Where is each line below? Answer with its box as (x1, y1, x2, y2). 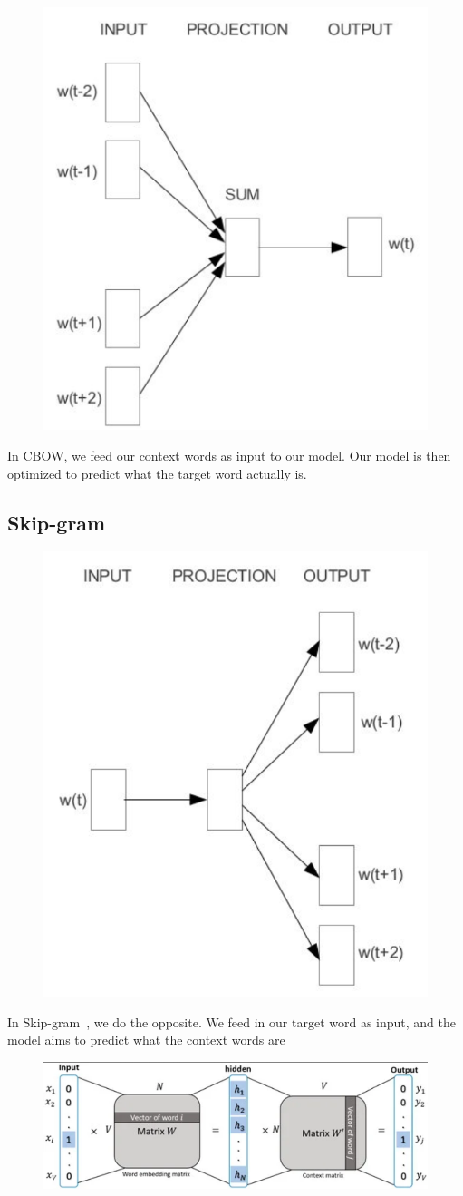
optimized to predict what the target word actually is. (7, 463, 307, 482)
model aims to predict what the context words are (7, 1030, 285, 1049)
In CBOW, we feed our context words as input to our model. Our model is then (7, 446, 451, 465)
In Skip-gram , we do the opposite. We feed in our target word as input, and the (7, 1012, 457, 1031)
